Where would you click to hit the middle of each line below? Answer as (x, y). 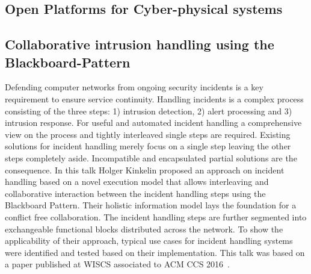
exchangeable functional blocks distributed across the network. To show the (144, 229)
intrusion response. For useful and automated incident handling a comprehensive (153, 123)
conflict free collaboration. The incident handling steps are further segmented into (156, 216)
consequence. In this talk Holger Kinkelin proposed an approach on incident (145, 170)
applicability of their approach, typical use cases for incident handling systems (149, 241)
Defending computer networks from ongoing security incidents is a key (134, 87)
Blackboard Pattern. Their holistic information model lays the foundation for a (151, 205)
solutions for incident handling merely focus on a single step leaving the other (148, 146)
